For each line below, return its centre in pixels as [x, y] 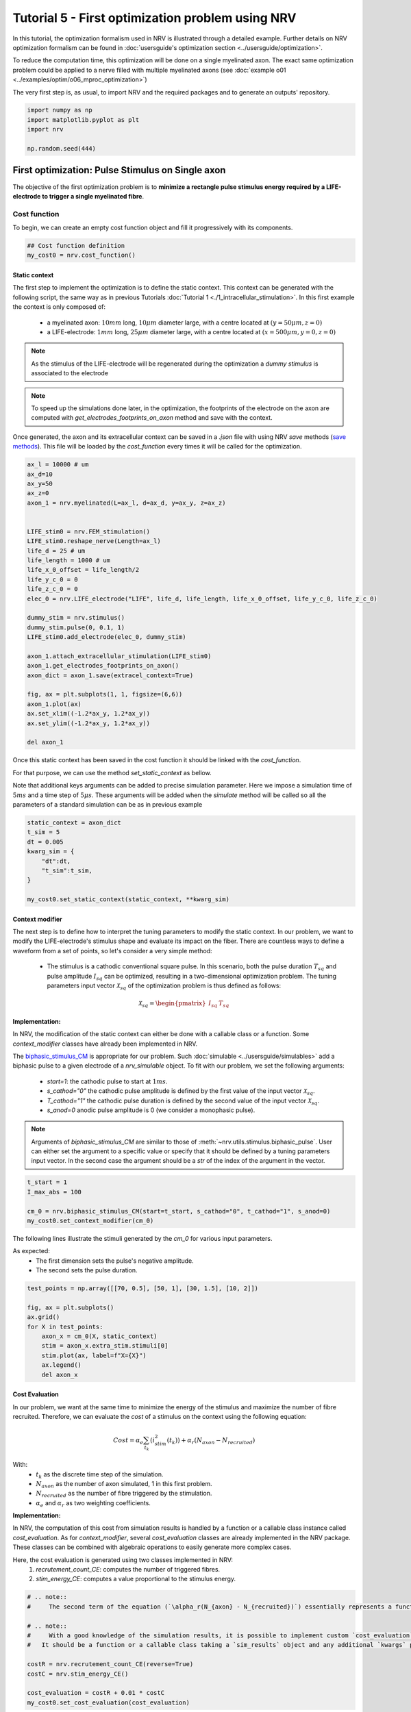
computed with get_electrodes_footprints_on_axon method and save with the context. [152, 418]
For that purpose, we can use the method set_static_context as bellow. [112, 772]
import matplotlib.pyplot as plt [83, 119]
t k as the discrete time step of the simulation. [100, 1475]
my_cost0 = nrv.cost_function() [82, 255]
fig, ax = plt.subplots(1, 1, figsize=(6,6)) [105, 694]
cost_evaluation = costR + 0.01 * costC [96, 1693]
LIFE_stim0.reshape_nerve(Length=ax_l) [94, 541]
